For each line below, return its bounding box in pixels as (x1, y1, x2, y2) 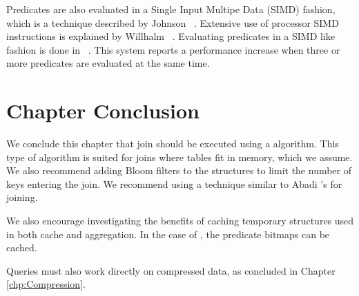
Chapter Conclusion (6, 96, 200, 125)
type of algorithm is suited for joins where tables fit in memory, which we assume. (6, 149, 353, 164)
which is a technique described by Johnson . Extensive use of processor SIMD (6, 15, 339, 30)
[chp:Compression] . (6, 277, 86, 291)
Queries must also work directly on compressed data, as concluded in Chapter (6, 263, 336, 277)
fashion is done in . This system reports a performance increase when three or (6, 42, 340, 56)
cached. (6, 240, 37, 255)
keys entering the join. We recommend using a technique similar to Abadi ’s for (6, 176, 342, 191)
